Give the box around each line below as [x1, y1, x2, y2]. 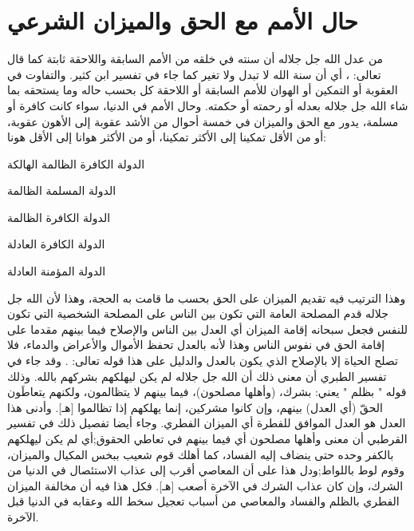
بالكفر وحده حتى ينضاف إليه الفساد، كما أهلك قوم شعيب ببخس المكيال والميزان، [7, 446, 394, 462]
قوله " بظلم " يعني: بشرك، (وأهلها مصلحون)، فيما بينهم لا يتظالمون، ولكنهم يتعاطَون [7, 383, 407, 400]
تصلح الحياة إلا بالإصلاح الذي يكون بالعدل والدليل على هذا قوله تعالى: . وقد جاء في [7, 352, 398, 369]
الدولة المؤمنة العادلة [7, 263, 106, 279]
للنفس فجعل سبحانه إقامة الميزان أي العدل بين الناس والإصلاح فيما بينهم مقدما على [7, 320, 408, 337]
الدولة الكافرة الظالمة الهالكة [7, 155, 145, 172]
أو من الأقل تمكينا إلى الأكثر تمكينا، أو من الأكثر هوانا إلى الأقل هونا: [7, 129, 326, 145]
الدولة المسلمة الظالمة [7, 182, 116, 199]
